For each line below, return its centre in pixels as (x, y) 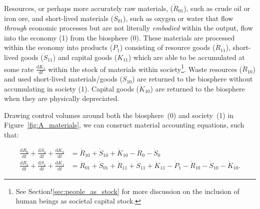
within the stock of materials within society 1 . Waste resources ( (145, 68)
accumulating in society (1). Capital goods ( (72, 88)
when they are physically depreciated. (62, 98)
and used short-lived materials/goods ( (63, 79)
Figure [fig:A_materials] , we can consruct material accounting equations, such (124, 125)
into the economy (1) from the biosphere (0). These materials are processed (119, 37)
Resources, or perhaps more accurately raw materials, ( (88, 8)
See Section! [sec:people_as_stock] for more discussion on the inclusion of (127, 191)
